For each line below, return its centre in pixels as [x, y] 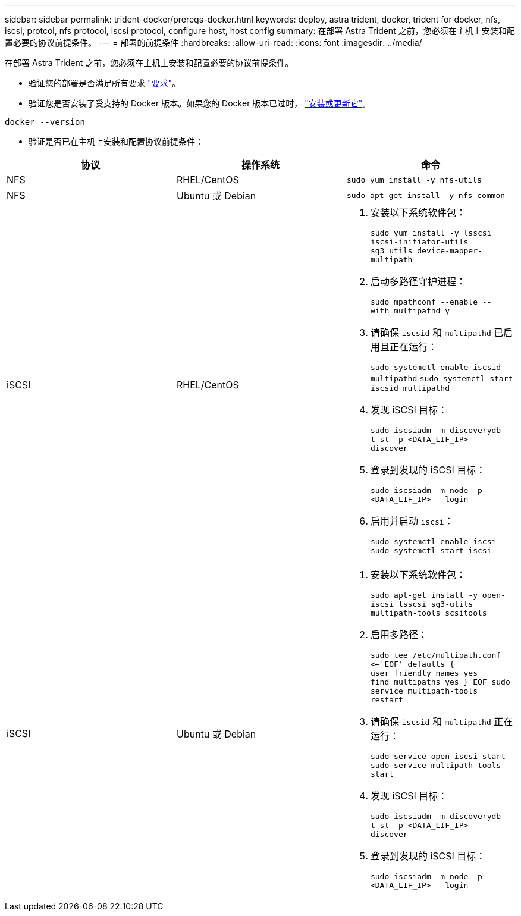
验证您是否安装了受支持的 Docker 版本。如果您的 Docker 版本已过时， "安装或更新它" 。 [200, 103]
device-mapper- [450, 251]
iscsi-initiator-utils [419, 242]
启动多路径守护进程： [418, 281]
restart [387, 700]
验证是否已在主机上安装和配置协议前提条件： [116, 141]
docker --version [45, 122]
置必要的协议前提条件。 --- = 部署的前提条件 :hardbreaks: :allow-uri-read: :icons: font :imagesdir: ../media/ [214, 43]
